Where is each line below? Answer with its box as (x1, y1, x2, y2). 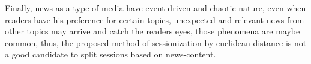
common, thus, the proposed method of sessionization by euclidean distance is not (5, 36, 307, 49)
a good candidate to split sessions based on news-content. (5, 48, 216, 60)
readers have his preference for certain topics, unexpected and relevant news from (5, 13, 304, 25)
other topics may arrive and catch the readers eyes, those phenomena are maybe (5, 25, 300, 37)
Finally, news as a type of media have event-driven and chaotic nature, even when (5, 2, 306, 14)
